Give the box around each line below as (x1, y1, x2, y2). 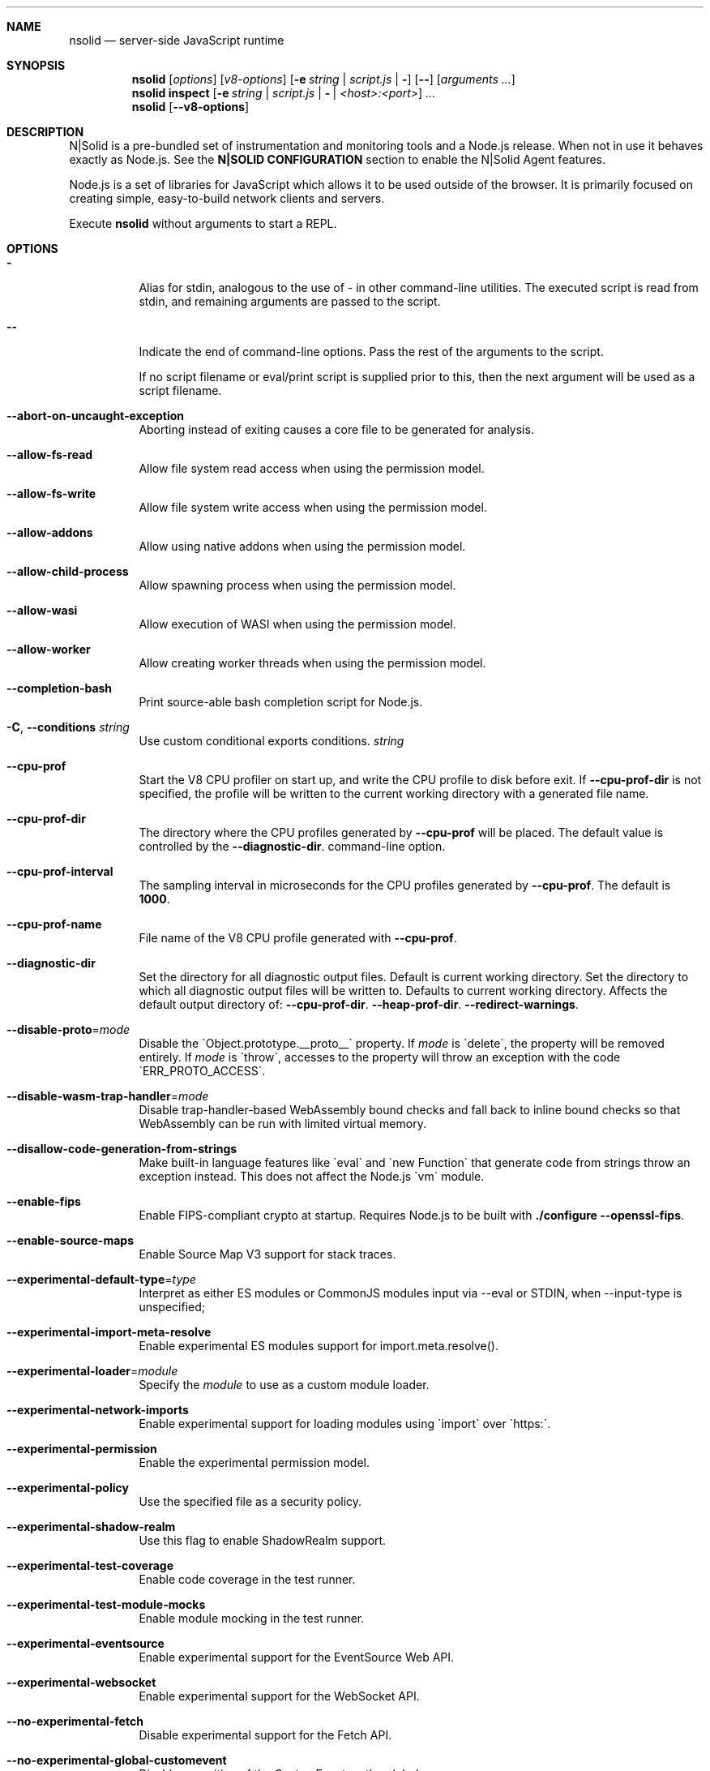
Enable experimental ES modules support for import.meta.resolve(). (139, 1339, 499, 1353)
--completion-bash (6, 681, 113, 695)
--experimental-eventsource (6, 1636, 165, 1650)
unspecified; (139, 1300, 205, 1314)
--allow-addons (6, 525, 93, 539)
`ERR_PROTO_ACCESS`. (139, 1064, 266, 1078)
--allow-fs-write (6, 487, 96, 500)
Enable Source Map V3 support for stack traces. (139, 1247, 396, 1261)
